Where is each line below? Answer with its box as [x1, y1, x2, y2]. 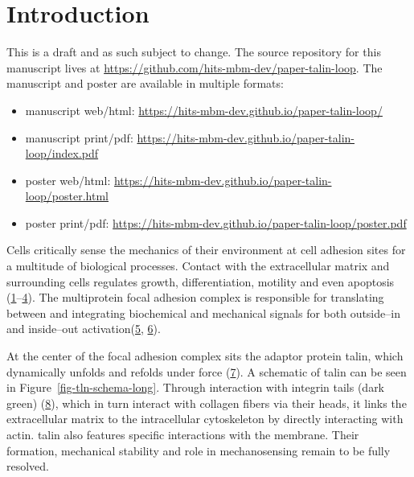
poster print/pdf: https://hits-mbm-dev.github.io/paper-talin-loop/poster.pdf [25, 214, 407, 231]
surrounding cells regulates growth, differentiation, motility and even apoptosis [6, 273, 395, 290]
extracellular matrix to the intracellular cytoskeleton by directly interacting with [6, 410, 404, 427]
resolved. [6, 458, 50, 475]
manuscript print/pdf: [25, 129, 133, 146]
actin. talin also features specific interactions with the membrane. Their [6, 426, 359, 442]
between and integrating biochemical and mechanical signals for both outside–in [6, 304, 400, 321]
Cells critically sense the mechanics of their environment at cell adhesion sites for [6, 241, 406, 258]
